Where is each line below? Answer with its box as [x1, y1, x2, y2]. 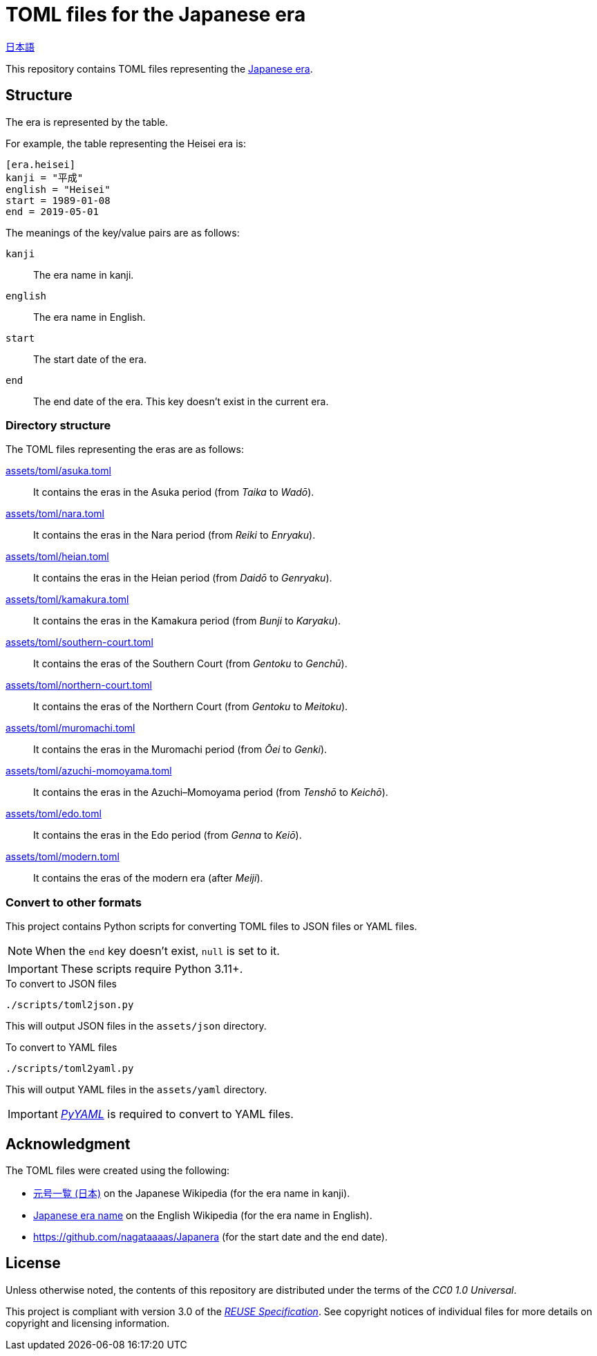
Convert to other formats [6, 895, 142, 909]
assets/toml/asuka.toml [6, 465, 111, 477]
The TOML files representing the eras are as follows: [6, 443, 244, 456]
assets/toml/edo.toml [6, 808, 102, 820]
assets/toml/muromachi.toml [6, 722, 135, 734]
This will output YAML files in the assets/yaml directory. [6, 1084, 267, 1096]
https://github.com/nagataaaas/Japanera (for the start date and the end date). [33, 1230, 388, 1243]
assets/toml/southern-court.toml [6, 636, 153, 649]
